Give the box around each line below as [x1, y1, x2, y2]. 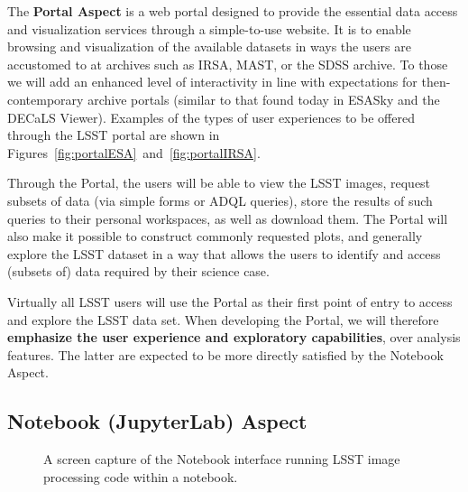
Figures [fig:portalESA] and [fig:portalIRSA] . [7, 143, 261, 162]
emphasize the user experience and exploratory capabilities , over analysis [7, 328, 461, 347]
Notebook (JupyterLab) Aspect [7, 407, 307, 435]
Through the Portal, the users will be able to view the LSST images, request [7, 173, 431, 192]
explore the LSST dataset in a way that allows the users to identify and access [7, 244, 441, 263]
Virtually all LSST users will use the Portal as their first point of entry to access [7, 292, 453, 311]
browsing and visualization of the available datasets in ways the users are [7, 37, 411, 56]
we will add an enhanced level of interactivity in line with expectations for [7, 72, 418, 91]
